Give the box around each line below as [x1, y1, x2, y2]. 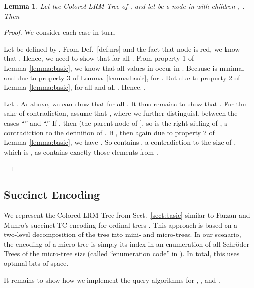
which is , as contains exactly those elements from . [4, 146, 158, 157]
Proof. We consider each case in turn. [4, 27, 116, 37]
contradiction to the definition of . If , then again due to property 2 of [4, 127, 215, 137]
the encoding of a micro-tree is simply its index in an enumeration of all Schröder [4, 238, 249, 249]
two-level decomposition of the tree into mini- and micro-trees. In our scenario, [4, 229, 241, 239]
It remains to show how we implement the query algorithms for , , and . [4, 274, 220, 285]
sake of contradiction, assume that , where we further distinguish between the [4, 108, 238, 118]
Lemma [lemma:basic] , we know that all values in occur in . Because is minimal [4, 62, 244, 73]
